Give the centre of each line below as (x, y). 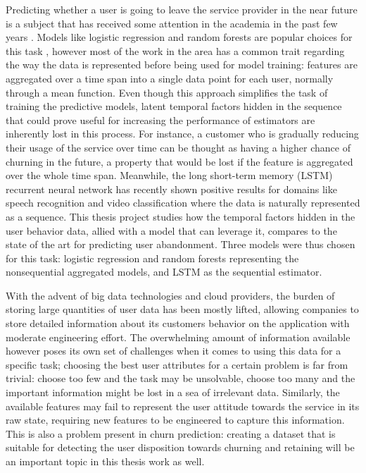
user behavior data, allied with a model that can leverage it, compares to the (171, 230)
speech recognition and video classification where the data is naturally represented (183, 203)
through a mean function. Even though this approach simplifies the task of (167, 92)
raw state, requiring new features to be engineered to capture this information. (175, 420)
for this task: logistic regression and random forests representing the (152, 258)
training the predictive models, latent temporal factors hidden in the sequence (174, 106)
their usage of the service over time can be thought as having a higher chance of (178, 147)
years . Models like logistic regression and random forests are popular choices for (179, 37)
